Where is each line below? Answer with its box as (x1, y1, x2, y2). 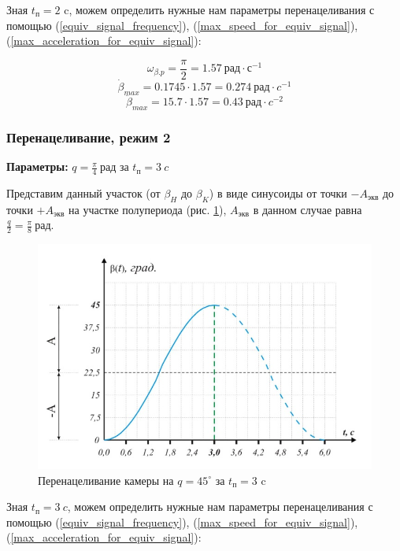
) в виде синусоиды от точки (209, 184, 347, 201)
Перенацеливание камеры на (38, 471, 174, 488)
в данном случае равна (253, 201, 362, 217)
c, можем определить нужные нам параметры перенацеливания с (64, 2, 375, 17)
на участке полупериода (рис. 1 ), (69, 201, 227, 217)
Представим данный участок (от (6, 184, 161, 201)
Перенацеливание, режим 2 (6, 127, 171, 146)
